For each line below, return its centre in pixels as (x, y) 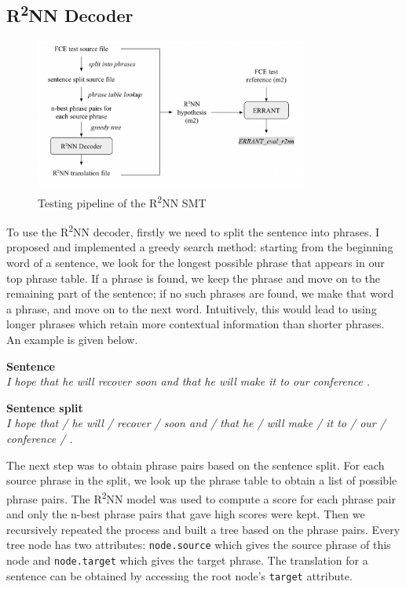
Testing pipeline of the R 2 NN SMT (122, 201)
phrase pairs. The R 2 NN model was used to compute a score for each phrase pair (201, 497)
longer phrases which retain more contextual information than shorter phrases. (196, 324)
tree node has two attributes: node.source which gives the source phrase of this (199, 545)
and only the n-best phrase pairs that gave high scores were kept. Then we (186, 514)
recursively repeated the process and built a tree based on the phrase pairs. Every (203, 529)
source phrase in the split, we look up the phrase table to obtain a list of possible (202, 480)
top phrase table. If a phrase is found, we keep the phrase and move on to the (194, 278)
